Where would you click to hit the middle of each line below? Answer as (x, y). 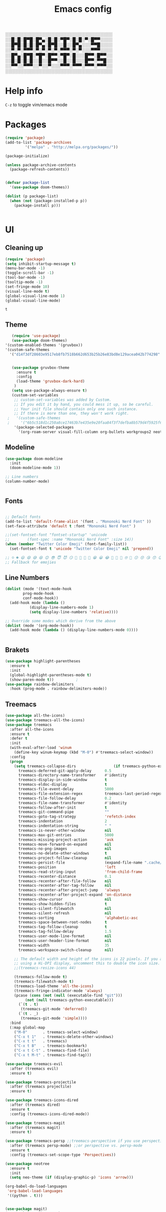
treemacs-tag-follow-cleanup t (62, 927)
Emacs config (83, 9)
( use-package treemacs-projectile (41, 1082)
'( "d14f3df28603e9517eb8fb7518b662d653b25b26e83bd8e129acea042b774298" (85, 354)
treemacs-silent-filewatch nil (65, 909)
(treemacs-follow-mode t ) (41, 977)
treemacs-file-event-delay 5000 (66, 789)
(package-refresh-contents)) (40, 170)
